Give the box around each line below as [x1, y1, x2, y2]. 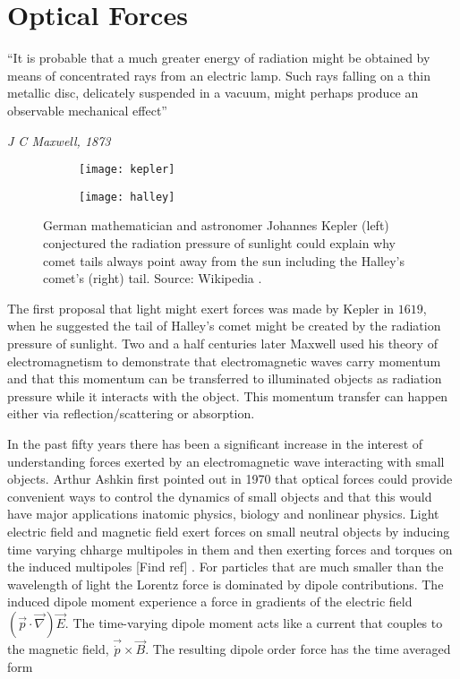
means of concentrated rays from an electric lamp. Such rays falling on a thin [7, 65, 430, 84]
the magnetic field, [7, 640, 109, 658]
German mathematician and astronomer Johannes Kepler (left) [43, 216, 389, 235]
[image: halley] [79, 190, 175, 203]
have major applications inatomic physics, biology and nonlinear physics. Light [7, 504, 439, 523]
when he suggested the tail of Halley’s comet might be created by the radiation [7, 316, 441, 335]
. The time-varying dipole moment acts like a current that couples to [64, 613, 443, 632]
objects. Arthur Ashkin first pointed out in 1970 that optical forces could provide [7, 469, 453, 488]
